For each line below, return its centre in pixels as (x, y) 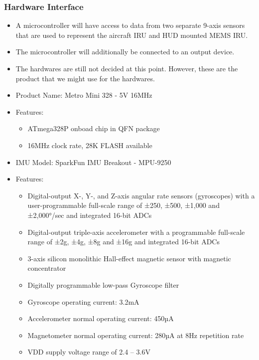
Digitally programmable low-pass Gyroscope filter (103, 284)
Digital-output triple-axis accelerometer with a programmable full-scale (136, 232)
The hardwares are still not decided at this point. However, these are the (127, 68)
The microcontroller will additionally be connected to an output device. (125, 52)
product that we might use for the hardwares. (85, 78)
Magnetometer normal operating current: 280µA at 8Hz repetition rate (136, 335)
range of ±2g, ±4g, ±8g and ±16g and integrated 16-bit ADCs (124, 242)
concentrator (47, 268)
